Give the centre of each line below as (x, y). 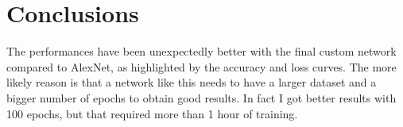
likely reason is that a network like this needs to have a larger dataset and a (192, 82)
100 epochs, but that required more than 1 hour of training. (152, 113)
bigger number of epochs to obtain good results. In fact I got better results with (201, 97)
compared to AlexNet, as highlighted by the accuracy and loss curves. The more (201, 66)
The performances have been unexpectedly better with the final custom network (201, 51)
